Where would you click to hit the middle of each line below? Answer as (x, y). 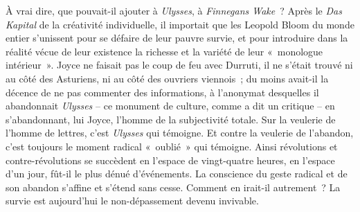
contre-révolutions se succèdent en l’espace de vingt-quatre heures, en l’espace (170, 160)
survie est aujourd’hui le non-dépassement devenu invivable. (132, 201)
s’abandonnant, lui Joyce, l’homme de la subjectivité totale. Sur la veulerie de (171, 119)
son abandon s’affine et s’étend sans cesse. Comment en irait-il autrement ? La (173, 187)
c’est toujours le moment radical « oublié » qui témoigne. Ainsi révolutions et (172, 146)
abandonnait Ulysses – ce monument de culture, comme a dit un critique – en (170, 106)
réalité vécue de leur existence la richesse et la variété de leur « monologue (164, 51)
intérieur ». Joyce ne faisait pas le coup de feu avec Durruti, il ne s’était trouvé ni (179, 65)
